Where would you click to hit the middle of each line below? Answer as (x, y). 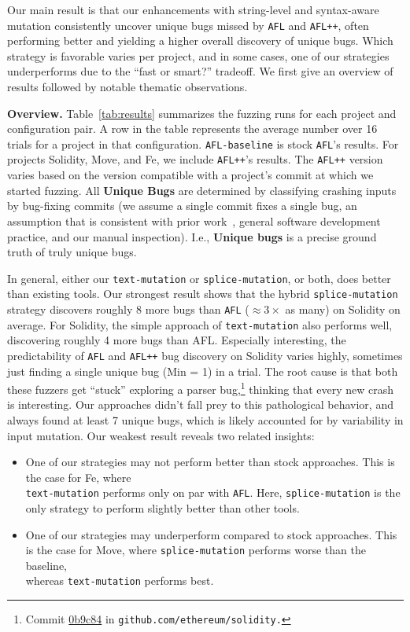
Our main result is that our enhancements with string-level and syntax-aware (193, 9)
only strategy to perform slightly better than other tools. (163, 508)
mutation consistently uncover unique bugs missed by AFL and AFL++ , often (188, 25)
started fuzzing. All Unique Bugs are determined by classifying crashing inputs (202, 190)
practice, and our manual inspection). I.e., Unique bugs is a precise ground (192, 236)
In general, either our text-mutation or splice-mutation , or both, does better (199, 278)
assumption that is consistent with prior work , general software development (194, 220)
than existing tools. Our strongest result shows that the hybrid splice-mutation (203, 294)
